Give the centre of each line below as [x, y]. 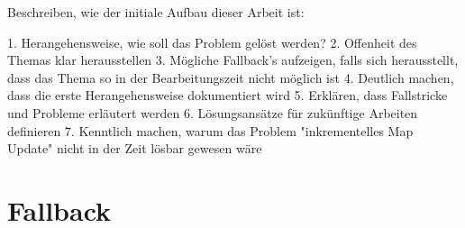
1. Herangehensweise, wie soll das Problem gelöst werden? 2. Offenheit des [212, 42]
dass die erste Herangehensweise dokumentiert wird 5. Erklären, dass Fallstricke [228, 95]
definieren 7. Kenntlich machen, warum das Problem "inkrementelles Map [210, 130]
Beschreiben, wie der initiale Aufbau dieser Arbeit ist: [156, 12]
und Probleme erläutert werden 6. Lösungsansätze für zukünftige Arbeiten [213, 112]
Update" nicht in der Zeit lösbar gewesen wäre [135, 148]
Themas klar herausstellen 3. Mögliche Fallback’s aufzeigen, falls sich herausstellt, [233, 60]
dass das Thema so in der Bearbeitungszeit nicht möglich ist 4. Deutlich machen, [231, 77]
